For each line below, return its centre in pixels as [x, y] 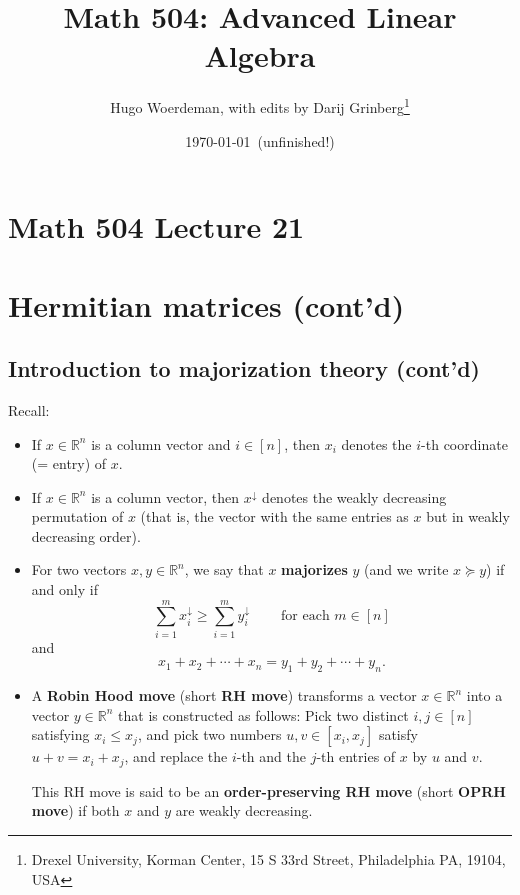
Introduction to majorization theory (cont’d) [244, 368]
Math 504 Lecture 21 [156, 226]
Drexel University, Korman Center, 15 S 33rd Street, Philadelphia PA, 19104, [268, 859]
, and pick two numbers [209, 734]
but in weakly [468, 516]
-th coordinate [464, 443]
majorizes [314, 569]
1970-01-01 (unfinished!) [260, 140]
